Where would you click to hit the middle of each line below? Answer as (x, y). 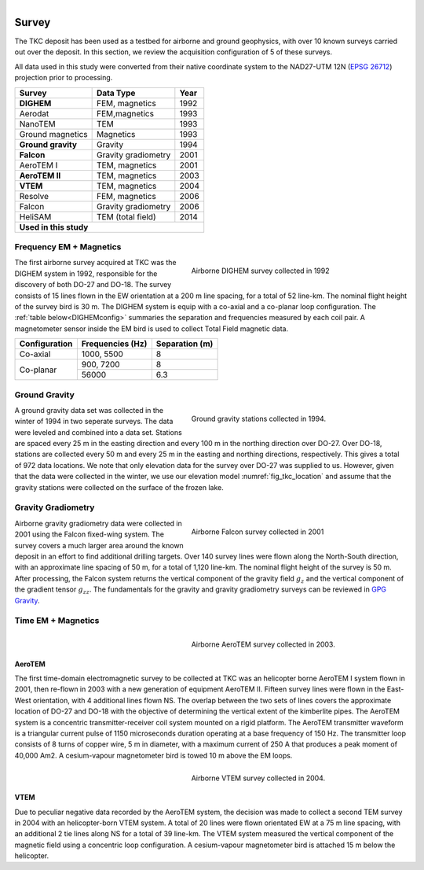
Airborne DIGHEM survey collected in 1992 (260, 271)
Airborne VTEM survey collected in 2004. (258, 778)
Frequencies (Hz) (114, 344)
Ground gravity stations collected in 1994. (258, 418)
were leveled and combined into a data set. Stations (98, 432)
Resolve (34, 196)
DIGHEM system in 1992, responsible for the (86, 273)
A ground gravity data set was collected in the (89, 410)
